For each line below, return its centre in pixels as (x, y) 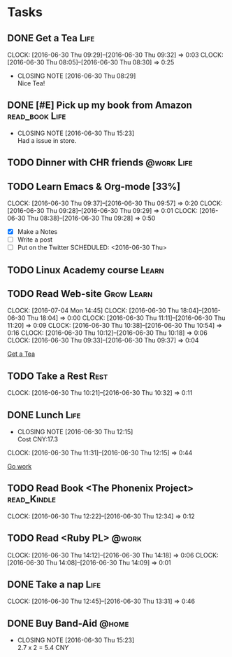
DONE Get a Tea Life (51, 38)
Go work (20, 466)
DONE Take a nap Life (54, 585)
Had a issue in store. (47, 140)
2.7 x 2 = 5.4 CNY (43, 648)
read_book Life (37, 116)
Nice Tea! (31, 83)
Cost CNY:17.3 (37, 439)
